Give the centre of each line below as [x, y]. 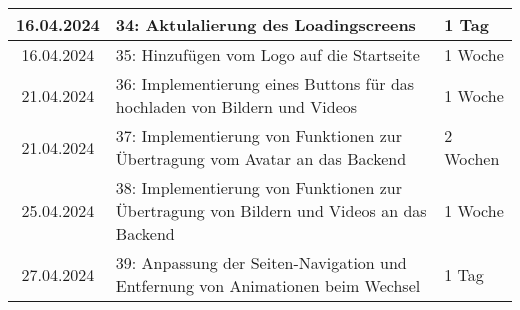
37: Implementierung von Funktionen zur [258, 135]
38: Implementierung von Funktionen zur [258, 187]
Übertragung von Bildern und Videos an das [271, 210]
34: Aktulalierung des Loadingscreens [265, 24]
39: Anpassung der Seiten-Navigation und [261, 262]
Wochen [472, 158]
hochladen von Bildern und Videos [236, 106]
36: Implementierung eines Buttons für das [265, 83]
